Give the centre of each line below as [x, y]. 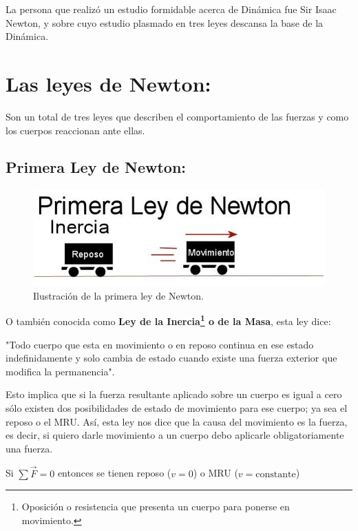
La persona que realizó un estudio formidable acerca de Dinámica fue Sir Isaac [171, 9]
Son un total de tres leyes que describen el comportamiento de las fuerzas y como [177, 116]
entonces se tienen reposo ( [114, 473]
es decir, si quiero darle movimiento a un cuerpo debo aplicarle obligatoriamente [175, 435]
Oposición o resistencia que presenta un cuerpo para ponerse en [156, 507]
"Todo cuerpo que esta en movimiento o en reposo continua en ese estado [160, 344]
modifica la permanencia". [60, 371]
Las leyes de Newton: [108, 83]
